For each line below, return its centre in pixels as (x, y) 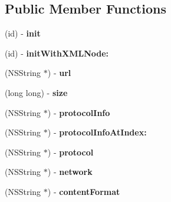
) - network (70, 172)
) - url (59, 73)
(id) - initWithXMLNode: (57, 53)
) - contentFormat (84, 191)
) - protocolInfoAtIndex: (97, 132)
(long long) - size (36, 92)
